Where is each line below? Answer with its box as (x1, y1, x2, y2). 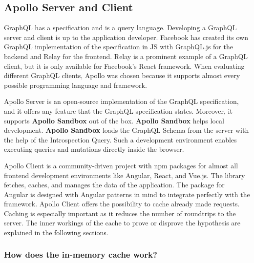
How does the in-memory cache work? (4, 248, 157, 260)
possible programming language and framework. (4, 80, 147, 90)
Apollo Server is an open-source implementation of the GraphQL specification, (4, 96, 239, 106)
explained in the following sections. (4, 227, 108, 238)
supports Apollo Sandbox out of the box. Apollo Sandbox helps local (4, 115, 224, 125)
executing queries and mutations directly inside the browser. (4, 144, 184, 154)
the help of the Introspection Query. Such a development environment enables (4, 134, 237, 144)
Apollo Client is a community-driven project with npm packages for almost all (4, 160, 238, 170)
